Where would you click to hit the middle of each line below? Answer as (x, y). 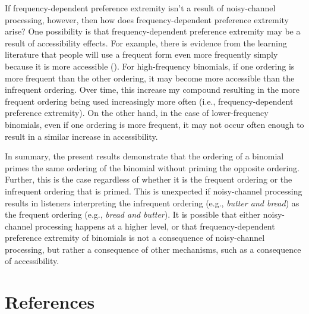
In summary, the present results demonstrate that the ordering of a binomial (144, 156)
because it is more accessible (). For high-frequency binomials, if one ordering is (150, 66)
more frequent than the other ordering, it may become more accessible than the (150, 78)
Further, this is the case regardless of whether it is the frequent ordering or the (149, 179)
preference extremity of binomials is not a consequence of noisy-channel (135, 238)
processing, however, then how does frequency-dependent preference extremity (147, 19)
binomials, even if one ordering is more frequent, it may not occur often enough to (154, 124)
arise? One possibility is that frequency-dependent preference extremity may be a (153, 31)
